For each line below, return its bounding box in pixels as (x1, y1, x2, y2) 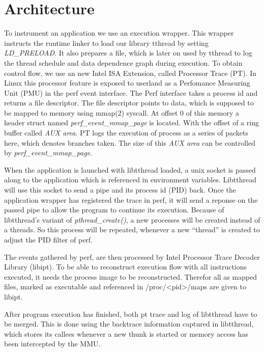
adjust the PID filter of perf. (4, 234, 93, 245)
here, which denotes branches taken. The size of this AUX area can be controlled (4, 137, 255, 148)
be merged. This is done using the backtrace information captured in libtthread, (4, 318, 254, 329)
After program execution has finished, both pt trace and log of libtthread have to (4, 308, 257, 319)
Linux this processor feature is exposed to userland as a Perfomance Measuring (4, 77, 250, 88)
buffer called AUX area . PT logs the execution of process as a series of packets (4, 127, 248, 138)
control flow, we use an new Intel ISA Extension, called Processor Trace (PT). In (4, 67, 257, 78)
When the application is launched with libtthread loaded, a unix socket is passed (4, 164, 256, 175)
